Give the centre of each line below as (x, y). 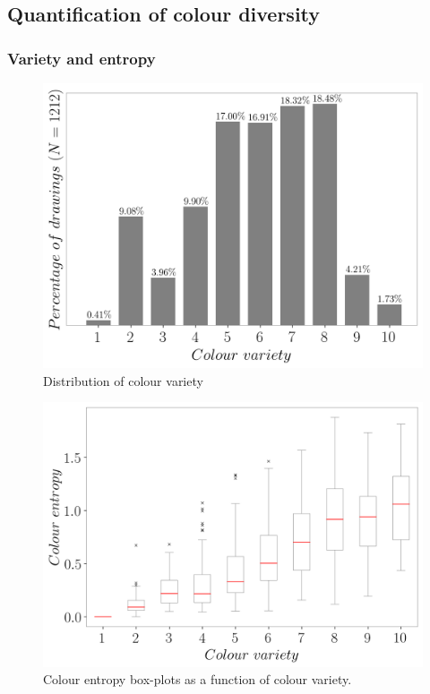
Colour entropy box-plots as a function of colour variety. (198, 679)
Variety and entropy (82, 58)
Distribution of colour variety (123, 380)
